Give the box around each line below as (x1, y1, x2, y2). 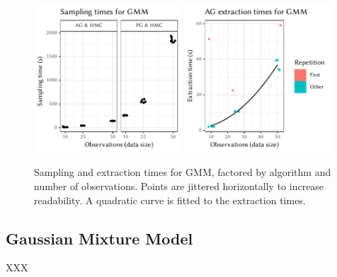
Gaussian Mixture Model (6, 227, 193, 249)
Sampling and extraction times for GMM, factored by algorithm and (34, 165, 331, 179)
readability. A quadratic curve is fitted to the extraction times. (34, 192, 306, 207)
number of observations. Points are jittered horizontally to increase (34, 178, 324, 193)
